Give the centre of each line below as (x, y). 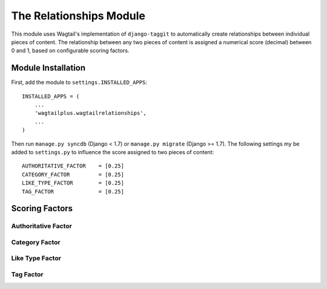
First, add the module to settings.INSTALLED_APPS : (79, 82)
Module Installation (48, 68)
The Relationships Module (78, 16)
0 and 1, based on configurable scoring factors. (70, 51)
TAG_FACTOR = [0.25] (73, 191)
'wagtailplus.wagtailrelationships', (90, 113)
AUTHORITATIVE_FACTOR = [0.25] (73, 166)
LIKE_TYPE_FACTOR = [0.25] (73, 183)
